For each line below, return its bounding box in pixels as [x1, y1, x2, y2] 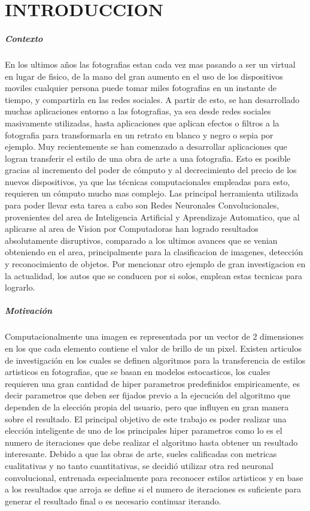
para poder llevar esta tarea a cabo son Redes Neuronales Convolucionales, [5, 199, 279, 211]
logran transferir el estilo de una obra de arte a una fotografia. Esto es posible [5, 152, 291, 164]
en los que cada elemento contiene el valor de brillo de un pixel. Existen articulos [5, 341, 302, 354]
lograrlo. [5, 281, 35, 294]
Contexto [5, 32, 43, 44]
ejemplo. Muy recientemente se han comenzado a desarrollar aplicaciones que [5, 140, 287, 153]
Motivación [5, 304, 53, 317]
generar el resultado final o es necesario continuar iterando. [5, 494, 221, 507]
